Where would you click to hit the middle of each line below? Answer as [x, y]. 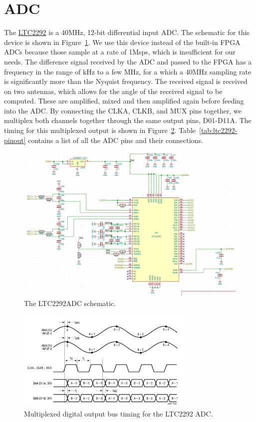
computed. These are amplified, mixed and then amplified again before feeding [124, 101]
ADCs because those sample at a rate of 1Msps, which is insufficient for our [120, 52]
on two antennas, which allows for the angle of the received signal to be [113, 91]
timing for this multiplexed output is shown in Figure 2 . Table [100, 130]
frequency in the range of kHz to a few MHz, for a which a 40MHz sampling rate [128, 71]
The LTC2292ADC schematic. [70, 303]
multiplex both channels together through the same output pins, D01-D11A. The [128, 120]
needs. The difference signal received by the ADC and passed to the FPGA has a [128, 61]
